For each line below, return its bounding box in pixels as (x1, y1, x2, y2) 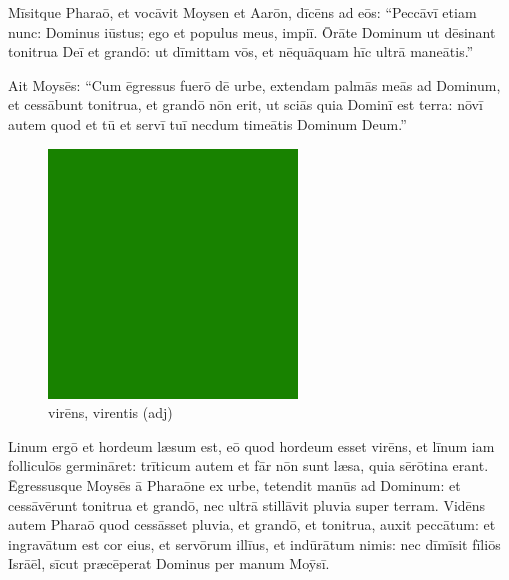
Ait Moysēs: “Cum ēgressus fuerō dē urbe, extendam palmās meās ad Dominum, (8, 74, 501, 95)
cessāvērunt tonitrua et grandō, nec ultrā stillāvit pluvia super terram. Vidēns (8, 494, 486, 515)
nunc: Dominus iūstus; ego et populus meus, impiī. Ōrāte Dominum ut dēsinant (8, 21, 496, 42)
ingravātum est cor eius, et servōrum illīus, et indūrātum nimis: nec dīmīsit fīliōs (8, 533, 501, 554)
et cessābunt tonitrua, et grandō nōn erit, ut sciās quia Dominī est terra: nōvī (8, 94, 483, 115)
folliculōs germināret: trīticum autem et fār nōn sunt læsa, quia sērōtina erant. (8, 455, 489, 476)
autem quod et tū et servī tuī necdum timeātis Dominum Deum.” (8, 113, 407, 134)
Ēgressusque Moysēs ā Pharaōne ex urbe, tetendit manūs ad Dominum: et (8, 474, 461, 495)
